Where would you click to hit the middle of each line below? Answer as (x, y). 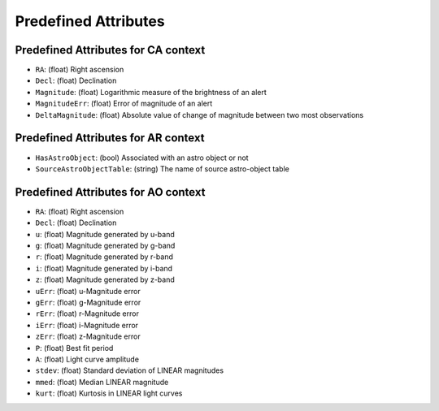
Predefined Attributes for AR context (110, 138)
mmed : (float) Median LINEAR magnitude (102, 382)
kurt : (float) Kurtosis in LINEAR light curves (109, 393)
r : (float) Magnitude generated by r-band (104, 257)
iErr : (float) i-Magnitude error (87, 325)
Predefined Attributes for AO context (110, 192)
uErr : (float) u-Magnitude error (88, 291)
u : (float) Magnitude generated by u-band (105, 234)
